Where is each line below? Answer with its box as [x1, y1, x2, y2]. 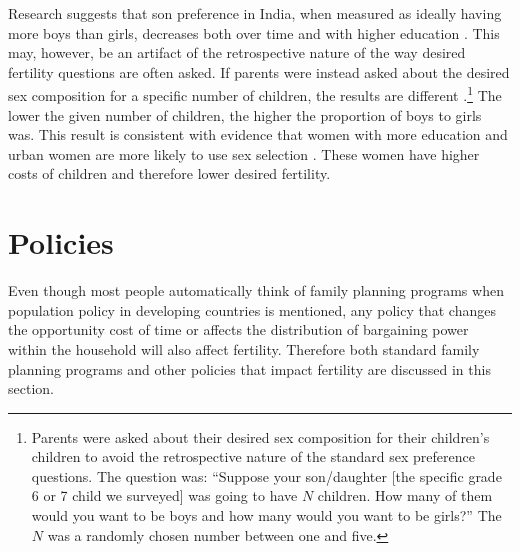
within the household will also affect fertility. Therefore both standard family [8, 338, 480, 359]
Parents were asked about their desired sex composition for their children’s [31, 426, 490, 447]
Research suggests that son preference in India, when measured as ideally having [8, 3, 502, 23]
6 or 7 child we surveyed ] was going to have [31, 485, 298, 506]
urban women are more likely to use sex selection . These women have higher [8, 143, 480, 164]
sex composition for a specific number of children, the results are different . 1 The [8, 82, 502, 106]
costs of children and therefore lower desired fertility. [8, 163, 331, 184]
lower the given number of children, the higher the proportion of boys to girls [8, 104, 482, 125]
